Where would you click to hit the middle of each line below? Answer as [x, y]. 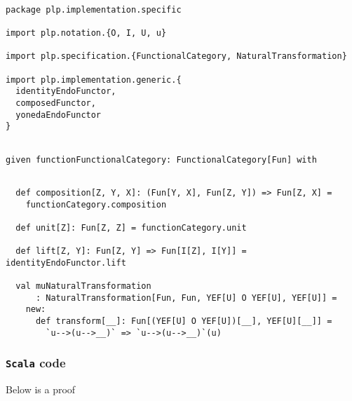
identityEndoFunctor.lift [66, 263]
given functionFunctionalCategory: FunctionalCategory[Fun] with [161, 159]
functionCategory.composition [96, 204]
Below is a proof [41, 389]
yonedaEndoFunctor [59, 115]
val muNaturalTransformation [83, 286]
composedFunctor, [56, 103]
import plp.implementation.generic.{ [94, 80]
